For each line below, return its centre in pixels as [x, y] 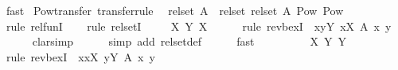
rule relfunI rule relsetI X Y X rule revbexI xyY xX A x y [199, 26]
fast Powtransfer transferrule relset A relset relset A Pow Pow [175, 10]
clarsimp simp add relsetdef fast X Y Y [189, 41]
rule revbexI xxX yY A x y [80, 56]
